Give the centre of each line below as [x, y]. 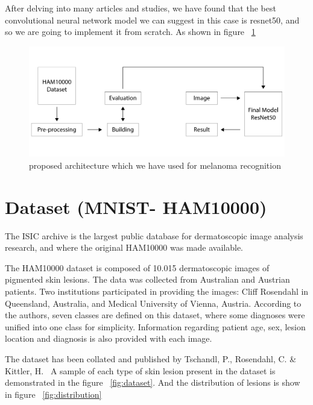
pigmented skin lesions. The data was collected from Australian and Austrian [147, 279]
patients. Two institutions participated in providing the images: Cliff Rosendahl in [157, 291]
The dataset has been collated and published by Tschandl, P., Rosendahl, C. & [151, 359]
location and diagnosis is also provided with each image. [109, 338]
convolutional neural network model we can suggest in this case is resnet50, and [152, 20]
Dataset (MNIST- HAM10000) [136, 206]
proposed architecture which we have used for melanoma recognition [155, 165]
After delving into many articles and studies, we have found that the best [141, 8]
